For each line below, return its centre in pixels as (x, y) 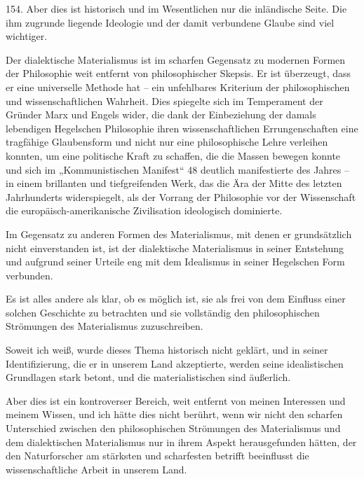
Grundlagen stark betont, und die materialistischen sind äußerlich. (148, 377)
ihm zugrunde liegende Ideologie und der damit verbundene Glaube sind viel (170, 22)
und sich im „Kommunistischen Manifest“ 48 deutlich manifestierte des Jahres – (177, 169)
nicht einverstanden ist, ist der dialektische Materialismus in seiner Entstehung (175, 248)
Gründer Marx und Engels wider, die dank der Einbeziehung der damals (161, 114)
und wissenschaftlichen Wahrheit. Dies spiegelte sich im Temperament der (164, 100)
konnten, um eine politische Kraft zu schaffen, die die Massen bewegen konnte (173, 155)
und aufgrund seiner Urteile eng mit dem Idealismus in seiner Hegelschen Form (175, 262)
